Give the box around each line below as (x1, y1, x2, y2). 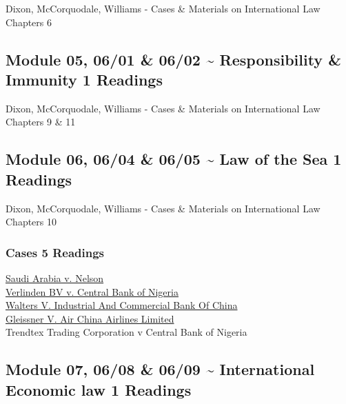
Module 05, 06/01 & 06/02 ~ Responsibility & (6, 48, 341, 70)
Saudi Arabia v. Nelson (6, 270, 104, 285)
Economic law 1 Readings (6, 378, 192, 400)
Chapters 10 (6, 214, 57, 229)
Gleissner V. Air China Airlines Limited (6, 311, 174, 325)
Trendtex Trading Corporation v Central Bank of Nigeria (6, 325, 247, 339)
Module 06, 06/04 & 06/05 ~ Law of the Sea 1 (6, 148, 342, 170)
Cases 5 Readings (6, 243, 104, 261)
